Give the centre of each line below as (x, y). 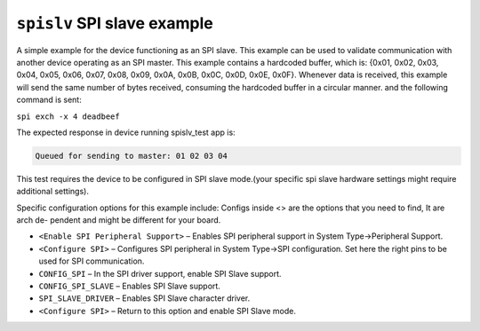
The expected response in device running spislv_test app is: (126, 132)
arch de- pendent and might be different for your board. (119, 220)
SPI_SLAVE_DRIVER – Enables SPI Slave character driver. (144, 298)
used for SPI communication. (92, 261)
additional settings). (52, 192)
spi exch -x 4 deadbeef (68, 116)
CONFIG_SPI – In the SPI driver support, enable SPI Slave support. (160, 273)
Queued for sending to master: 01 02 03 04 (132, 156)
